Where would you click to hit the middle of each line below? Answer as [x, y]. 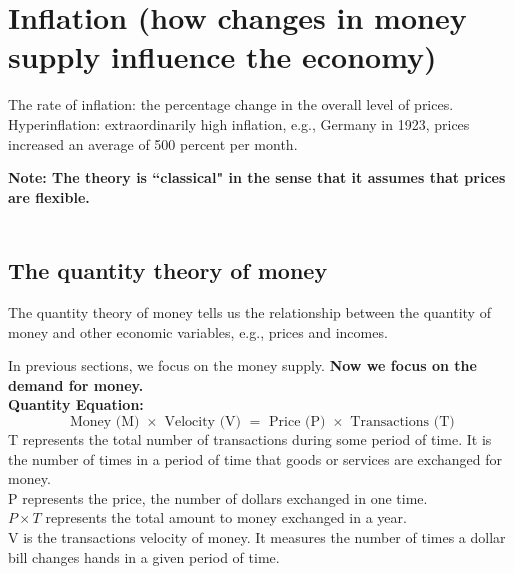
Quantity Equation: [76, 404]
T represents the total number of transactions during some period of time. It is [250, 439]
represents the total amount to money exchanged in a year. [226, 517]
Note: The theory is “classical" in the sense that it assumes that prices [257, 177]
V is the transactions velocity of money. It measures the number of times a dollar [257, 537]
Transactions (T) [402, 422]
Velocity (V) [203, 422]
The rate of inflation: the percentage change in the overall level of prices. [231, 104]
